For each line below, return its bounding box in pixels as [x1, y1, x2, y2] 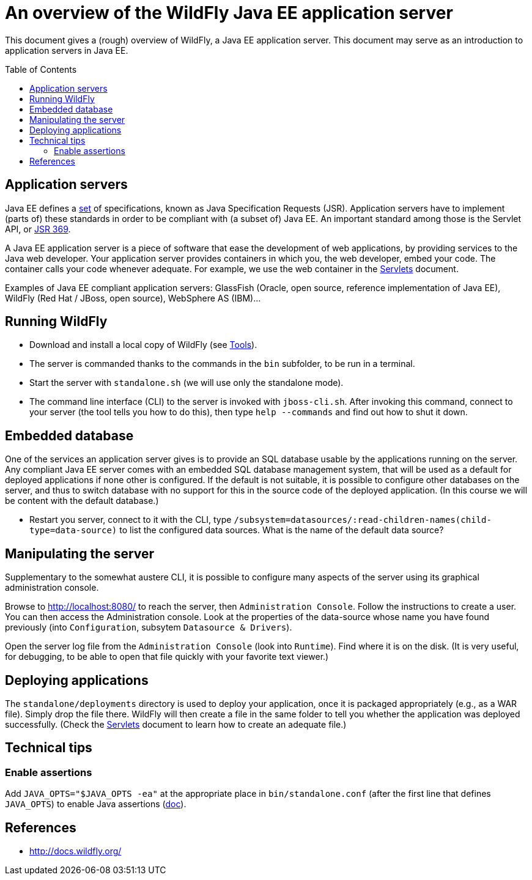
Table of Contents [5, 64, 77, 75]
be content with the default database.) [5, 495, 159, 506]
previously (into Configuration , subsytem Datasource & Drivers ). [5, 622, 292, 633]
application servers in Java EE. [5, 45, 128, 56]
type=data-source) [29, 525, 117, 536]
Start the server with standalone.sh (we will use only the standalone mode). [29, 377, 344, 388]
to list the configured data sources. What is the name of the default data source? [119, 525, 444, 536]
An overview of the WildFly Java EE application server [5, 2, 453, 23]
